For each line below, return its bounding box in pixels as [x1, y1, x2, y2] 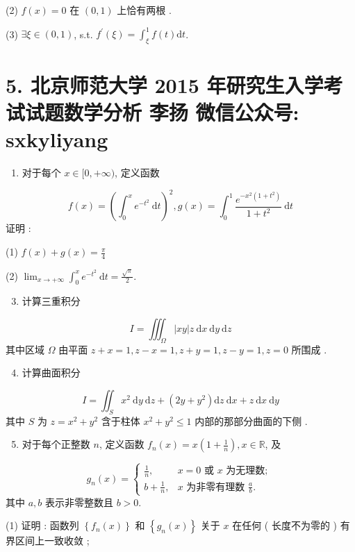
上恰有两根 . [117, 3, 172, 17]
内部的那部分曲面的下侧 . [195, 413, 308, 428]
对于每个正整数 [22, 437, 90, 451]
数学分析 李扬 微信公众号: [64, 98, 299, 126]
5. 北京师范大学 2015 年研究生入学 [6, 71, 324, 99]
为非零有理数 [186, 482, 245, 492]
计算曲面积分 [22, 365, 81, 380]
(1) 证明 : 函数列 [6, 518, 79, 533]
